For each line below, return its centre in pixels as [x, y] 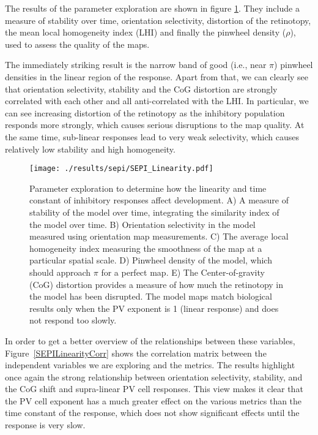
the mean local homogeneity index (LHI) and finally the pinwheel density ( [146, 32]
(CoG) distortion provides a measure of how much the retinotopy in [157, 284]
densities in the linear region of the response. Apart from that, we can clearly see [157, 76]
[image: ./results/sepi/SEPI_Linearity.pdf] [121, 169]
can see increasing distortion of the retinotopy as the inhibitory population [145, 112]
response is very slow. [45, 425]
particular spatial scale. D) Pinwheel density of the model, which [151, 260]
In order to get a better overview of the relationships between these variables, [150, 340]
